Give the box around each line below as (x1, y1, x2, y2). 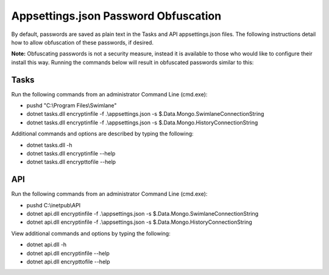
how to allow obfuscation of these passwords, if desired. (11, 38, 154, 46)
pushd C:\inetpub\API (26, 201, 81, 209)
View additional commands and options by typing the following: (11, 229, 171, 237)
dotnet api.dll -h (26, 241, 67, 248)
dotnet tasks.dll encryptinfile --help (26, 149, 116, 157)
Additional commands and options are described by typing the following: (11, 130, 194, 137)
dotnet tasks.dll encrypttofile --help (26, 159, 116, 166)
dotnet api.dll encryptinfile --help (26, 249, 110, 257)
